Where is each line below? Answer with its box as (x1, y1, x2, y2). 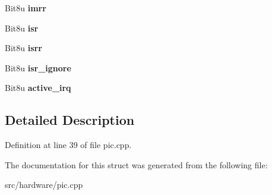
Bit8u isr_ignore (5, 61, 71, 74)
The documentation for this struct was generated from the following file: (5, 158, 268, 171)
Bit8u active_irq (5, 81, 71, 94)
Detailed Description (5, 111, 135, 129)
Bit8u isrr (5, 42, 42, 54)
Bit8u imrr (5, 2, 46, 14)
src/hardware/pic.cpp (5, 178, 83, 191)
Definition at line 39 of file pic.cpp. (5, 139, 132, 151)
